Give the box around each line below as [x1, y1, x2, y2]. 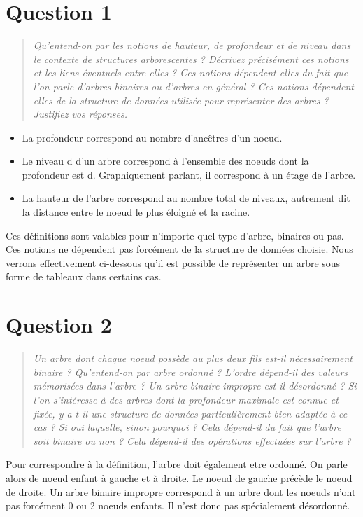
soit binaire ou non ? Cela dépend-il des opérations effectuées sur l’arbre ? [33, 433, 351, 448]
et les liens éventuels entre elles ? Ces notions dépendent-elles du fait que [33, 65, 348, 80]
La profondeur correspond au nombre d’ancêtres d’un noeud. [22, 130, 283, 144]
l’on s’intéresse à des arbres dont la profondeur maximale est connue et [33, 392, 339, 406]
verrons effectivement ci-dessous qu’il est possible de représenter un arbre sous [6, 255, 341, 270]
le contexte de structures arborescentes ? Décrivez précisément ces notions [33, 51, 349, 66]
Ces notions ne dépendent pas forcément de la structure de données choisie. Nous [6, 242, 353, 256]
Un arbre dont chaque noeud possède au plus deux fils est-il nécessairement [33, 351, 353, 366]
